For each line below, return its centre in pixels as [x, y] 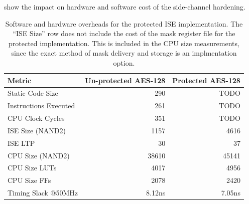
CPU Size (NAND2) [39, 155]
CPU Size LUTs [32, 168]
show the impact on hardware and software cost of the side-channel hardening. [125, 7]
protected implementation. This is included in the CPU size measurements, [124, 43]
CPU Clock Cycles [36, 118]
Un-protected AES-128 [125, 80]
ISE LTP [21, 143]
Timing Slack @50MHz [43, 193]
